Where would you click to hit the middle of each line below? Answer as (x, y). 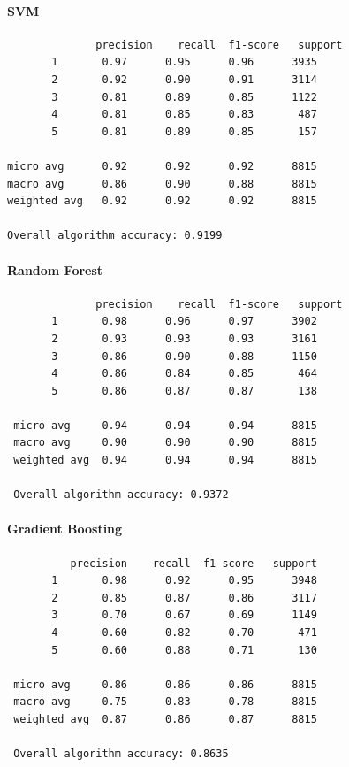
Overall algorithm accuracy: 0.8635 (121, 754)
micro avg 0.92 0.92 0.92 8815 (162, 166)
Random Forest (55, 269)
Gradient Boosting (65, 529)
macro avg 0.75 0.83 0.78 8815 (165, 702)
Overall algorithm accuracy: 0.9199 (115, 236)
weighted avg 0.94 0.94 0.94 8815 (165, 460)
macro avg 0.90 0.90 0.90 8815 (165, 443)
